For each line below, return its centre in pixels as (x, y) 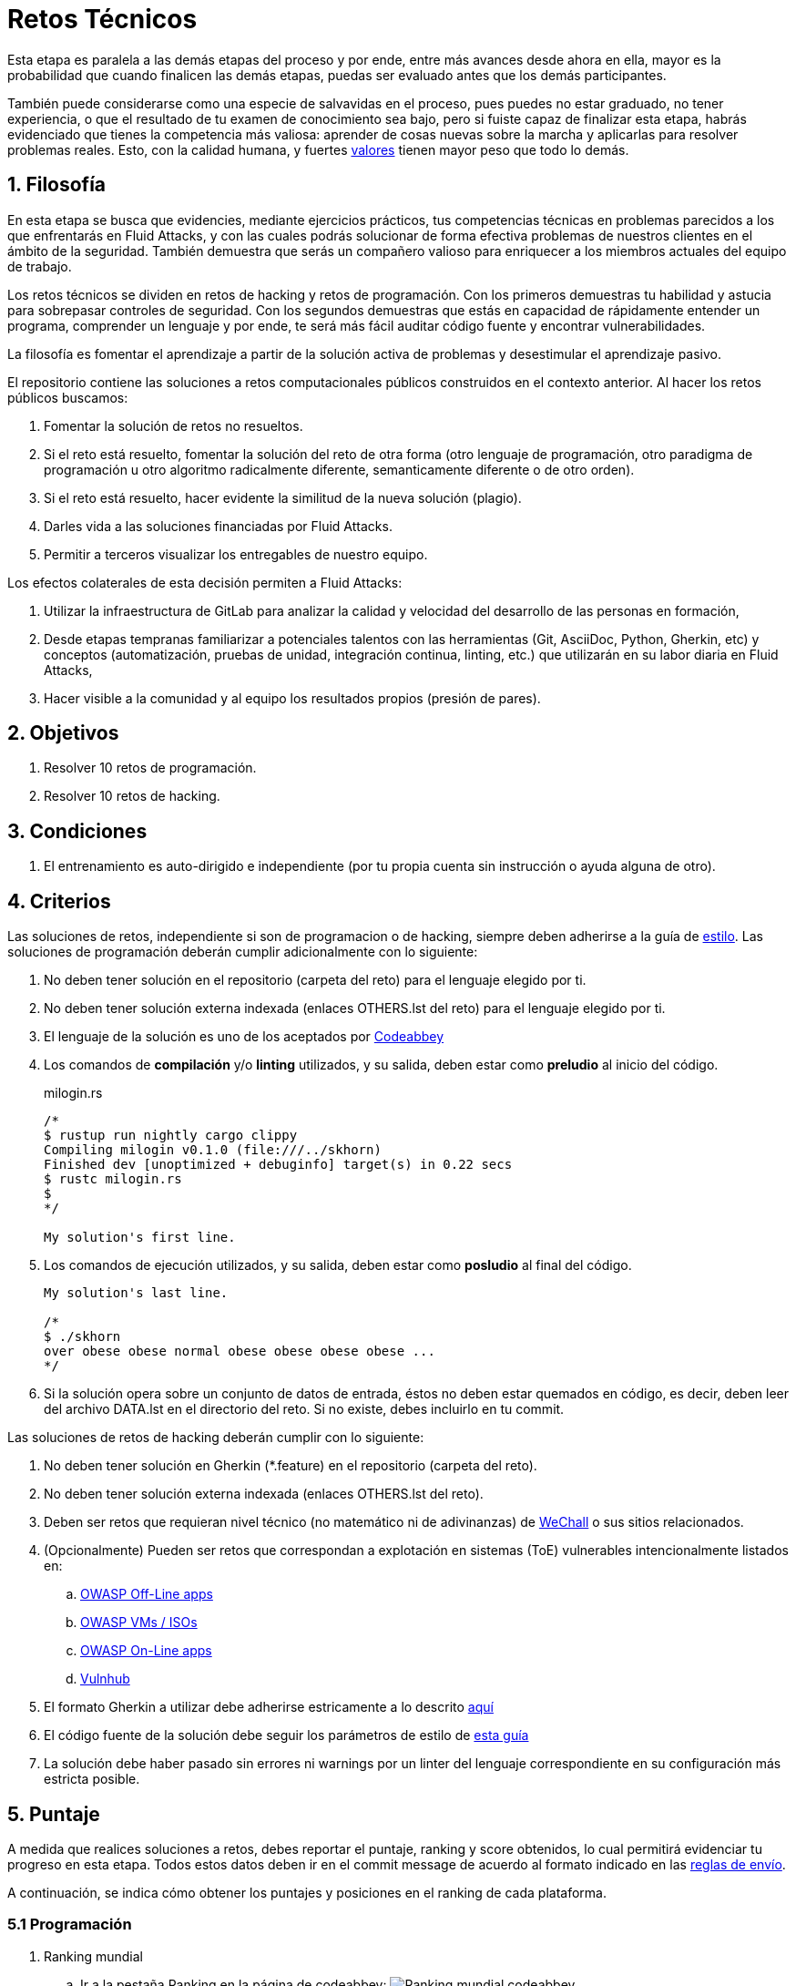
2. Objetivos (63, 733)
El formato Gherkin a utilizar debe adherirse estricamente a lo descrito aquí (269, 1707)
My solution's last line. (136, 1293)
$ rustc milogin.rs (113, 1179)
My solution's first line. (140, 1238)
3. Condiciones (77, 831)
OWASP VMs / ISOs (139, 1623)
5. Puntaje (54, 1814)
